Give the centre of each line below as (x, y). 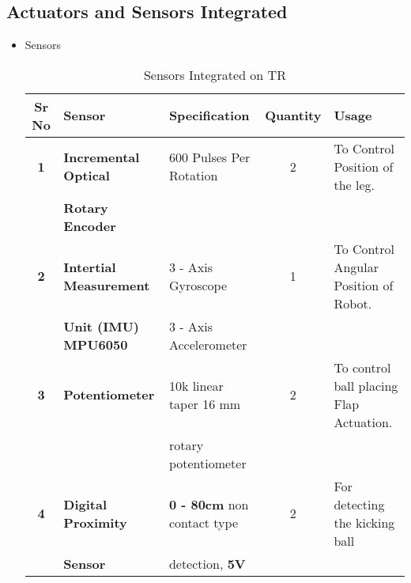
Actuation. (363, 422)
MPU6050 (96, 344)
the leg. (354, 184)
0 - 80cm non (209, 504)
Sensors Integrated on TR (215, 74)
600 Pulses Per (209, 157)
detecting (359, 504)
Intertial (90, 267)
